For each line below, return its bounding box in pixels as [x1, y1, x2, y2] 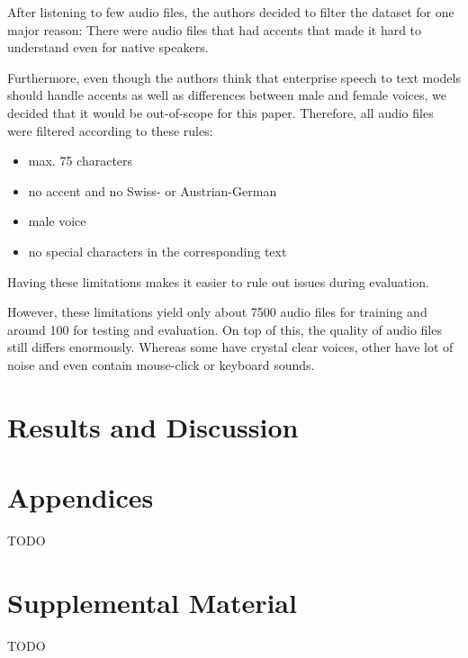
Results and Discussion [7, 408, 299, 445]
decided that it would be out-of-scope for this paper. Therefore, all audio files [7, 103, 434, 122]
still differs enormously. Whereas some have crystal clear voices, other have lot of [7, 338, 454, 356]
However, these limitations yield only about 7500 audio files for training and [7, 302, 427, 321]
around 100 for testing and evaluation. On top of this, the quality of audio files [7, 320, 442, 338]
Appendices [7, 479, 154, 516]
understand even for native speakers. [7, 38, 209, 57]
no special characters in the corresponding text [28, 241, 287, 260]
